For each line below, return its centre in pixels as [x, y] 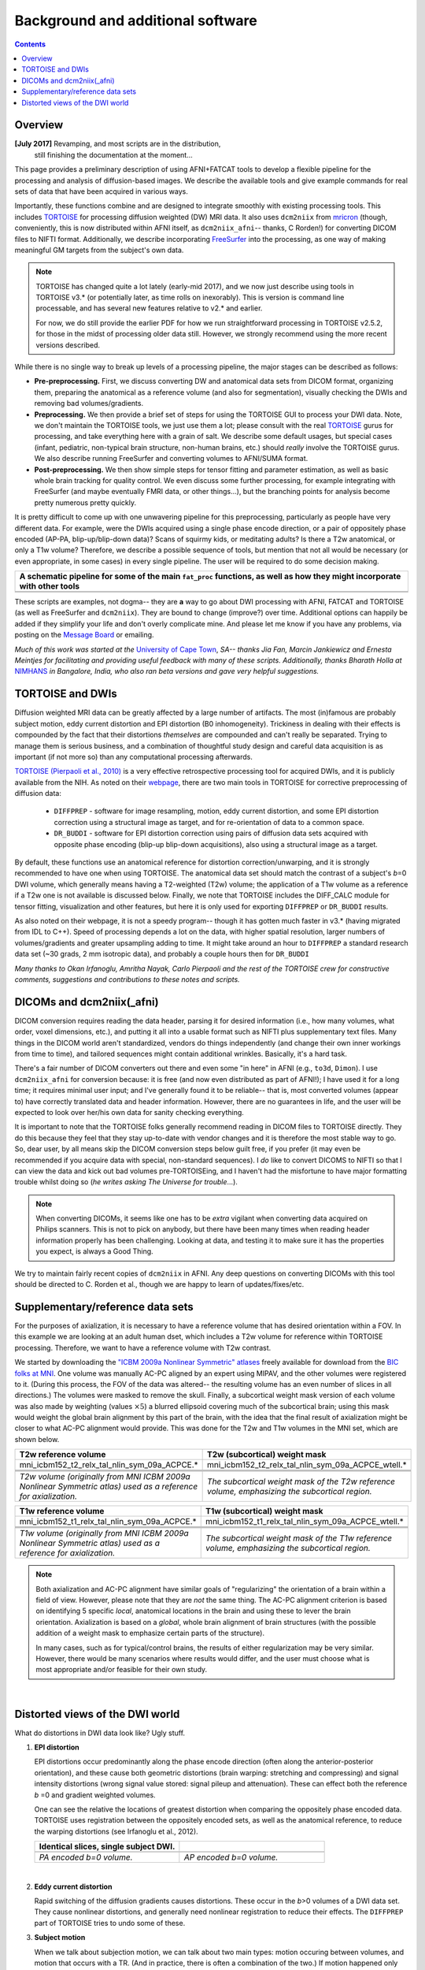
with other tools [50, 586]
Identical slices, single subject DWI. [107, 1846]
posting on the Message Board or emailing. [84, 635]
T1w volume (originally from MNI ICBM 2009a [104, 1533]
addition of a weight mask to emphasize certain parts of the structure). [150, 1633]
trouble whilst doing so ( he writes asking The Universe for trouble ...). [126, 1182]
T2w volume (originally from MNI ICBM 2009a [105, 1477]
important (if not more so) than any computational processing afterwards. [134, 756]
